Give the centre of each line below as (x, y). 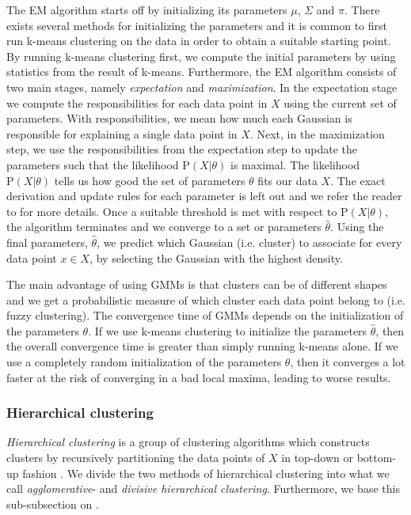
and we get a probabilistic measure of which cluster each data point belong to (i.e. (206, 299)
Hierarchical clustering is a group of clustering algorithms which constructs (188, 442)
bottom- (377, 458)
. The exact (358, 180)
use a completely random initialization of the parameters (144, 362)
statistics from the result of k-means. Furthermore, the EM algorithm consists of (202, 72)
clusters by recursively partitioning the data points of (136, 458)
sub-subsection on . (53, 504)
